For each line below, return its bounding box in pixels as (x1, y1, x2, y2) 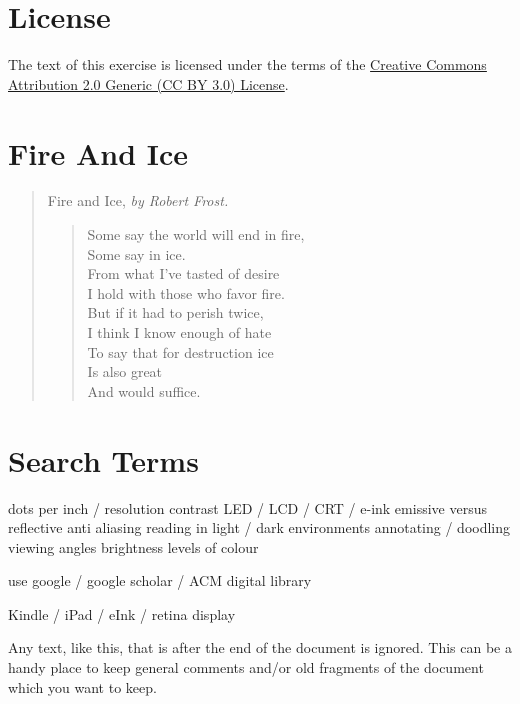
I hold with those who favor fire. (87, 282, 285, 303)
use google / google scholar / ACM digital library (8, 570, 312, 591)
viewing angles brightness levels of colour (8, 536, 259, 557)
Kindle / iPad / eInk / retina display (8, 603, 236, 624)
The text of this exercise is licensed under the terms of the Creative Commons (8, 54, 487, 75)
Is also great (87, 361, 163, 382)
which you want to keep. (8, 676, 157, 697)
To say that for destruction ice (87, 341, 274, 362)
